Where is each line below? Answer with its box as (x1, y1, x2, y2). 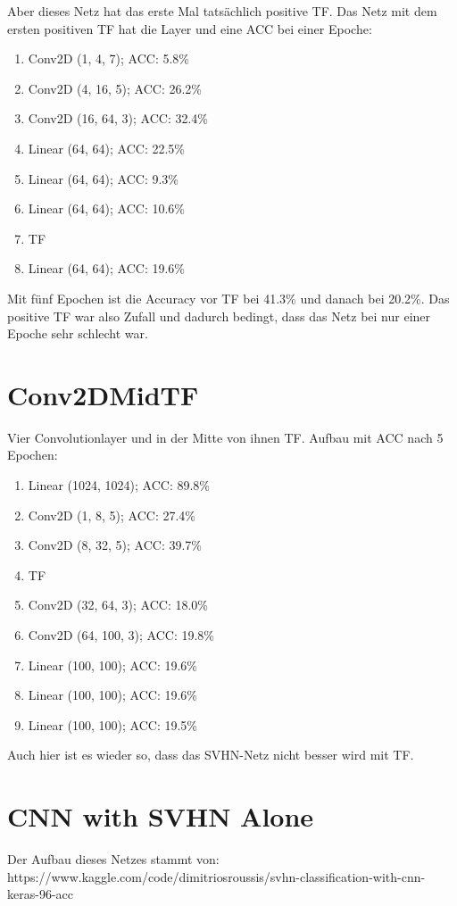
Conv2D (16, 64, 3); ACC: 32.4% (28, 109, 209, 128)
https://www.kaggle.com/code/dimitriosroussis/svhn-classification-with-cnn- (7, 867, 426, 885)
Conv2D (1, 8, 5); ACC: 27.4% (28, 505, 196, 524)
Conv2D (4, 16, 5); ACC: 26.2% (28, 79, 203, 97)
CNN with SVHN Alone (7, 798, 314, 835)
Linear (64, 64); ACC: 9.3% (28, 169, 179, 187)
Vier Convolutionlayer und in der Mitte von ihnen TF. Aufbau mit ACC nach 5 (7, 428, 444, 446)
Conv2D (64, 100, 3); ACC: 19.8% (28, 626, 215, 644)
